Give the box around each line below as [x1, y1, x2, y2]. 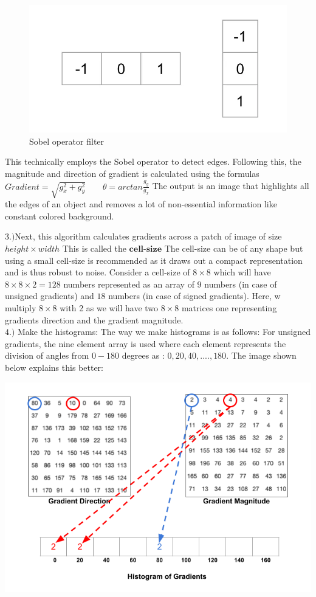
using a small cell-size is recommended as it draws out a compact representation [5, 254, 303, 266]
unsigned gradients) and [5, 289, 94, 302]
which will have [213, 266, 271, 278]
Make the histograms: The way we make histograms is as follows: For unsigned [18, 325, 311, 338]
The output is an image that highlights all [152, 179, 309, 192]
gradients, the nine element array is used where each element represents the [5, 337, 286, 350]
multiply [5, 302, 36, 314]
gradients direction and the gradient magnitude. [5, 313, 184, 326]
